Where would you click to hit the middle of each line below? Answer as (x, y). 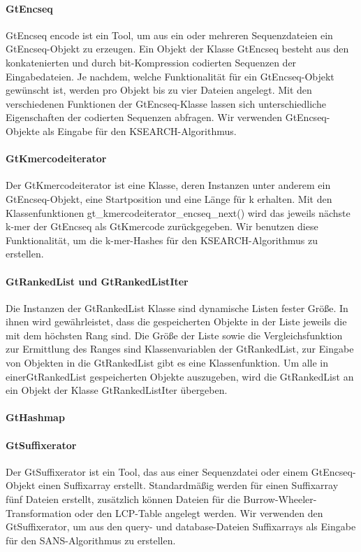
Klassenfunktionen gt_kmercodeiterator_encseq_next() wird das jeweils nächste (178, 212)
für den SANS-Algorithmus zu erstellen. (91, 540)
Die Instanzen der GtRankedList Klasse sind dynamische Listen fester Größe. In (177, 307)
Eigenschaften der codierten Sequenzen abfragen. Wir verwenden (144, 117)
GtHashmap (35, 417)
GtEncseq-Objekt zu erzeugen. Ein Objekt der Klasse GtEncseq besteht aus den (177, 49)
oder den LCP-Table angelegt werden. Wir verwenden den (199, 512)
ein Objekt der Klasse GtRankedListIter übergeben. (117, 390)
